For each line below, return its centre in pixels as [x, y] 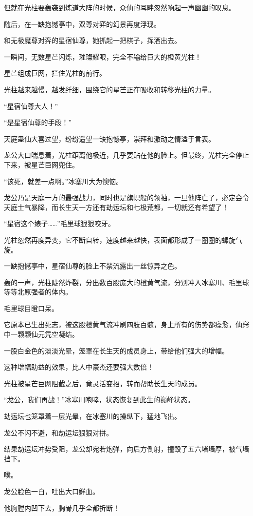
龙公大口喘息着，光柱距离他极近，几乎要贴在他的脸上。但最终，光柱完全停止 [126, 155]
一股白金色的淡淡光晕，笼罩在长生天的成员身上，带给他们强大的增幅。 [116, 350]
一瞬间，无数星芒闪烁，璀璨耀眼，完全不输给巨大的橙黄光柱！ [103, 56]
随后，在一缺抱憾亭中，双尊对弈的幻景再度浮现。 [82, 24]
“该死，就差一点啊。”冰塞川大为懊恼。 [63, 181]
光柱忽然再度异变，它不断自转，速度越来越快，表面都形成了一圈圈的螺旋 [120, 239]
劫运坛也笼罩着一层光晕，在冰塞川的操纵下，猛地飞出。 [92, 416]
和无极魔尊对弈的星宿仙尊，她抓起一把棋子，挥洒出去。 [92, 40]
